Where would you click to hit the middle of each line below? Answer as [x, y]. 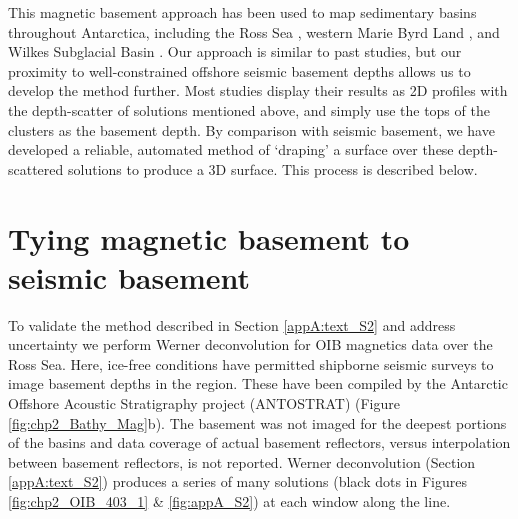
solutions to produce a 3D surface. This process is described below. [272, 168]
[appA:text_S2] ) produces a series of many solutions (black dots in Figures [237, 481]
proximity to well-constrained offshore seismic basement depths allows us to [239, 70]
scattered [36, 168]
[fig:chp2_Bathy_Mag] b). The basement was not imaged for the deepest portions [257, 422]
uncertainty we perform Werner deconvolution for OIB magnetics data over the [250, 344]
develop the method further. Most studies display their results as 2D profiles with [258, 90]
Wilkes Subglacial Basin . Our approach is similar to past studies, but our [235, 51]
